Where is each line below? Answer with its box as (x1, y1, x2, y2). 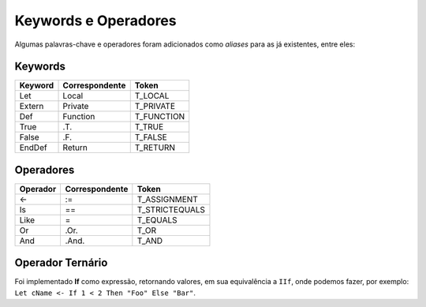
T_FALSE (134, 132, 167, 143)
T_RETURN (134, 142, 176, 153)
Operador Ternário (14, 256, 108, 270)
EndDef (19, 142, 47, 153)
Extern (19, 101, 44, 112)
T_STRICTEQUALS (136, 204, 205, 215)
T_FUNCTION (134, 111, 185, 122)
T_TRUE (134, 122, 164, 133)
